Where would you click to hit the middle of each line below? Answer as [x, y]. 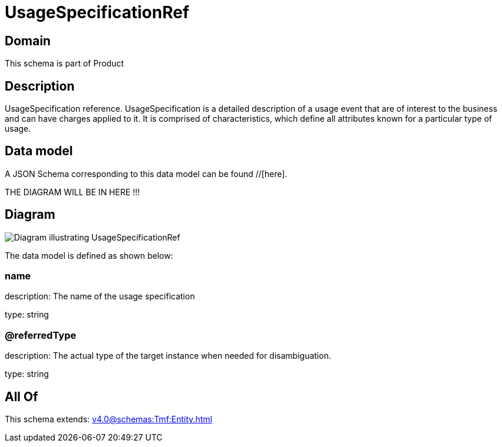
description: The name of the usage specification [100, 296]
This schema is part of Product [64, 64]
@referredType [41, 335]
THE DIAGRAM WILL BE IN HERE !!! [72, 192]
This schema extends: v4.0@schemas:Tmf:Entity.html [108, 419]
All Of [21, 396]
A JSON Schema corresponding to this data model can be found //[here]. [146, 174]
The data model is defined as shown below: [89, 255]
